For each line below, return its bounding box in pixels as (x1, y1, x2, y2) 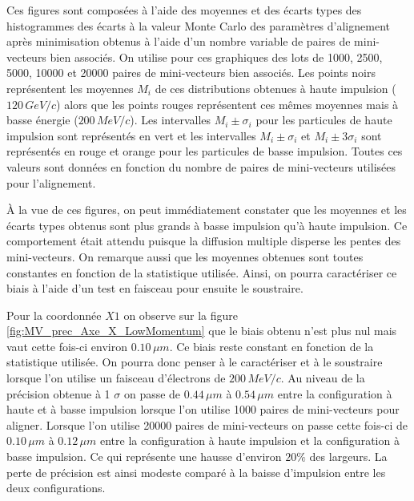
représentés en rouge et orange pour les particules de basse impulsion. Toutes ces (6, 143, 403, 160)
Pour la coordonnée (6, 306, 102, 323)
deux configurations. (6, 479, 106, 496)
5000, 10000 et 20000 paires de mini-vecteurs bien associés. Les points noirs (6, 64, 376, 81)
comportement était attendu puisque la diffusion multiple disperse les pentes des (6, 232, 401, 249)
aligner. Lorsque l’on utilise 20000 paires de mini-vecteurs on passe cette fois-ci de (6, 416, 408, 433)
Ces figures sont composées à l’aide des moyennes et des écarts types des (6, 2, 362, 18)
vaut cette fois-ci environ (6, 337, 127, 354)
